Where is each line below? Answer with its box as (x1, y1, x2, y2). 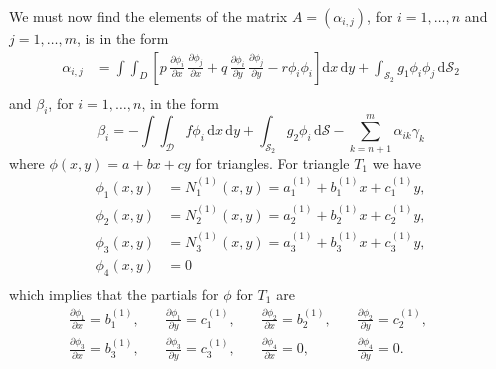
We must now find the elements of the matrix (9, 6, 288, 26)
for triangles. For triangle (195, 152, 350, 173)
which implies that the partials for (9, 283, 219, 304)
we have (372, 152, 421, 173)
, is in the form (76, 28, 169, 48)
